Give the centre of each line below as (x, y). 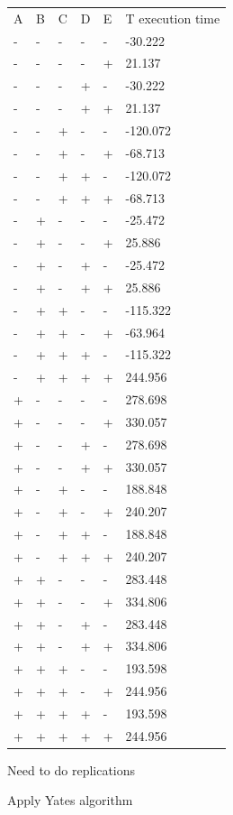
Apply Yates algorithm (70, 800)
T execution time (173, 18)
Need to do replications (72, 769)
